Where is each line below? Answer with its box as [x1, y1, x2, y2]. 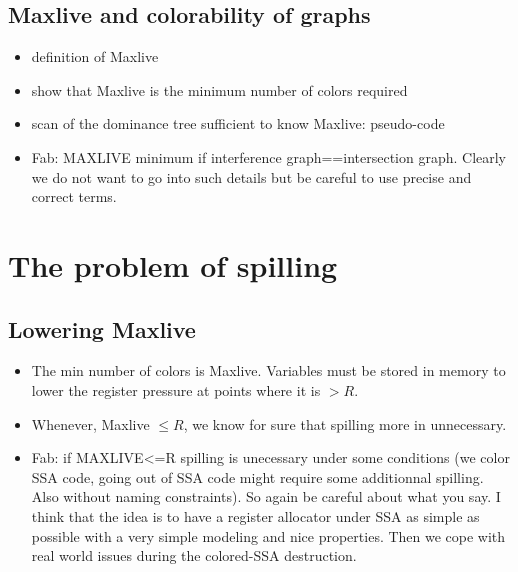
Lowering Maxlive [8, 313, 196, 344]
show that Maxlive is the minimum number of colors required [31, 79, 408, 100]
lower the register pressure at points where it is [31, 379, 321, 400]
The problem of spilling [8, 244, 338, 285]
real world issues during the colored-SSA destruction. [31, 545, 357, 566]
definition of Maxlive [31, 46, 159, 67]
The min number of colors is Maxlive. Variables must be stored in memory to [31, 360, 506, 381]
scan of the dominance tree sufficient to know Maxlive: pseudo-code [31, 113, 445, 134]
